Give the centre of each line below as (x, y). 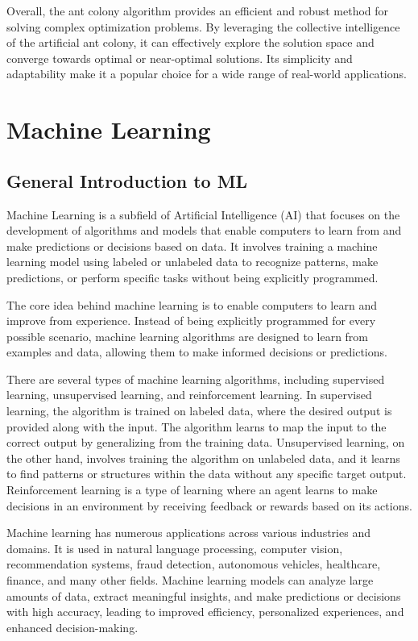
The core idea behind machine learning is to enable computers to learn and (192, 304)
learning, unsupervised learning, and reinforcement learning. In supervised (189, 395)
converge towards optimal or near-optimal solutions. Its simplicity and (180, 58)
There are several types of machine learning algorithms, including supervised (196, 379)
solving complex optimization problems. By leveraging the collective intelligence (203, 26)
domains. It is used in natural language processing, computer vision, (175, 548)
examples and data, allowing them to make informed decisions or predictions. (197, 352)
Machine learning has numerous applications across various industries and (188, 533)
